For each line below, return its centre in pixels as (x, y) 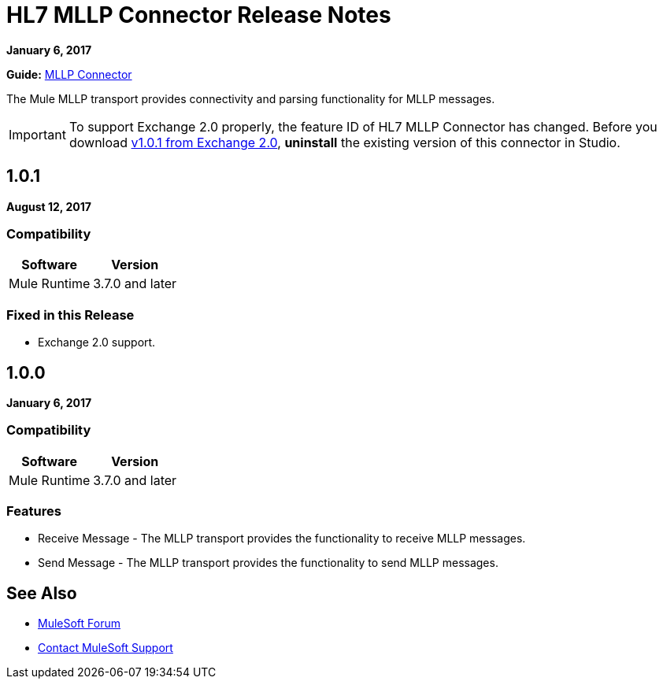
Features (34, 511)
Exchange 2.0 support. (97, 342)
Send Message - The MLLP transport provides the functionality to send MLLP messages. (268, 563)
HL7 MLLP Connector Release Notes (199, 15)
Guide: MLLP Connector (69, 74)
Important (37, 134)
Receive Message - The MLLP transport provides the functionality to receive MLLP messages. (282, 539)
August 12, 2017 (49, 206)
